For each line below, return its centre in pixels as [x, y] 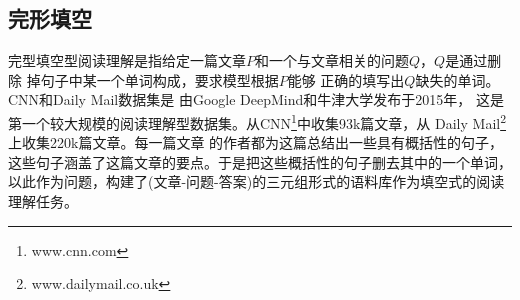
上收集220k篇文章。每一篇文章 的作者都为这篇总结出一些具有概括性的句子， [256, 142]
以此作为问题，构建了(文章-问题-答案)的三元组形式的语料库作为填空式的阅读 [256, 181]
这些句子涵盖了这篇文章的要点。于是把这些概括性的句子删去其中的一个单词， [260, 161]
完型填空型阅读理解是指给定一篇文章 [127, 60]
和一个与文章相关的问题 [332, 60]
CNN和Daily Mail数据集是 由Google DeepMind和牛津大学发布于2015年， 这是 [256, 99]
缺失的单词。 [457, 79]
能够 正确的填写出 [346, 79]
